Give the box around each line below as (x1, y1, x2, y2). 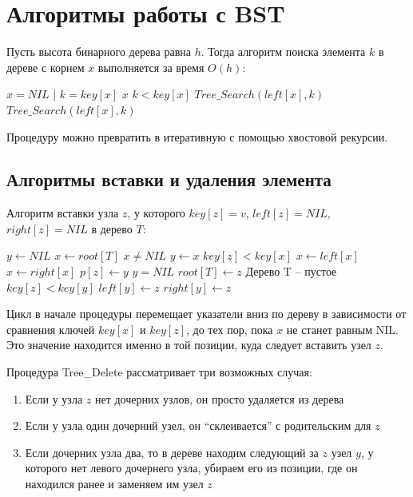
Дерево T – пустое (245, 263, 337, 280)
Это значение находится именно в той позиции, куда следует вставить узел (6, 336, 371, 353)
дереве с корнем (6, 58, 85, 75)
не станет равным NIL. (286, 320, 399, 337)
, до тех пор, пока (186, 320, 273, 337)
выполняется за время (97, 58, 205, 75)
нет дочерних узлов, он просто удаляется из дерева (94, 390, 344, 407)
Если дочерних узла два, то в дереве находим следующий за (25, 443, 319, 460)
